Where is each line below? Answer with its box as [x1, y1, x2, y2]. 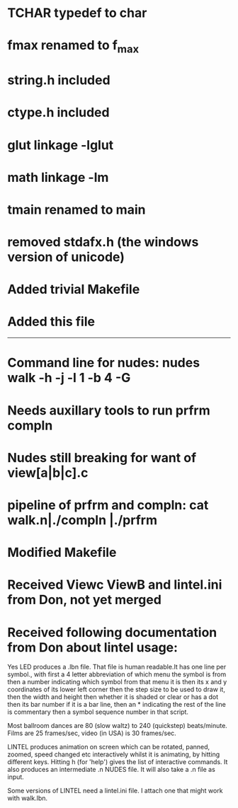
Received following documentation [7, 624, 217, 640]
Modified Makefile [7, 545, 117, 560]
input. [7, 773, 25, 781]
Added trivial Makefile [7, 282, 140, 298]
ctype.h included [7, 105, 110, 121]
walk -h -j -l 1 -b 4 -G [7, 370, 131, 386]
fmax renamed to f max [7, 37, 140, 56]
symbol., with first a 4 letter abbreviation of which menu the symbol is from [7, 670, 227, 679]
